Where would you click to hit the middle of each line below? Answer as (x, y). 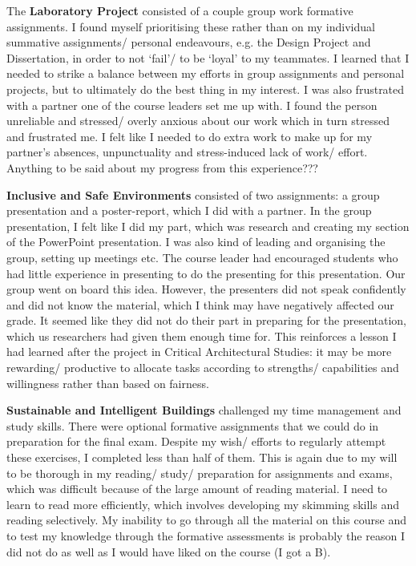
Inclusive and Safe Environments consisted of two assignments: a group (193, 194)
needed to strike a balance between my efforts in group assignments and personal (206, 73)
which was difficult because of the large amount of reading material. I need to (197, 489)
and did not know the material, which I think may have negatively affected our (200, 304)
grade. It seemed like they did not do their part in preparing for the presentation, (207, 320)
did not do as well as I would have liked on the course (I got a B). (169, 551)
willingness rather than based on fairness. (108, 383)
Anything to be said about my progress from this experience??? (162, 167)
